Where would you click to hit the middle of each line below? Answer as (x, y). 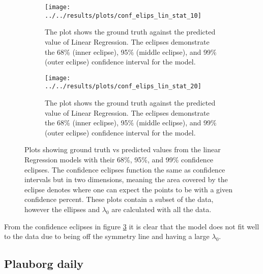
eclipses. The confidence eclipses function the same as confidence (125, 169)
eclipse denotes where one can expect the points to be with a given (128, 189)
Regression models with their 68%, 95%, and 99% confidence (119, 159)
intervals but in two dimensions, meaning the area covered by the (126, 179)
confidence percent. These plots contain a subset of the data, (119, 199)
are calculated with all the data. (162, 209)
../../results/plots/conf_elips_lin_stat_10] (123, 15)
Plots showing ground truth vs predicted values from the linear (123, 149)
